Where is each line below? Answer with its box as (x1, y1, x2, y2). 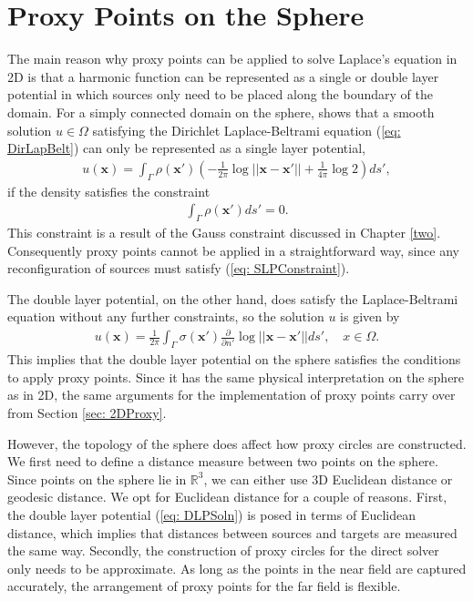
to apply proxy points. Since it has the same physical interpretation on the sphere (7, 367, 465, 386)
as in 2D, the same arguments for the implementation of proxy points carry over (7, 385, 456, 404)
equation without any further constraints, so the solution (7, 307, 324, 326)
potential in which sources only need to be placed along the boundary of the (7, 85, 433, 104)
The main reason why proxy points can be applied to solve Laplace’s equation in (7, 49, 458, 68)
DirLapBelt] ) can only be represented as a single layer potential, (7, 138, 365, 158)
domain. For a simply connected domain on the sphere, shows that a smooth (7, 102, 435, 121)
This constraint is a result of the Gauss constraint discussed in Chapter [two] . (7, 222, 441, 241)
